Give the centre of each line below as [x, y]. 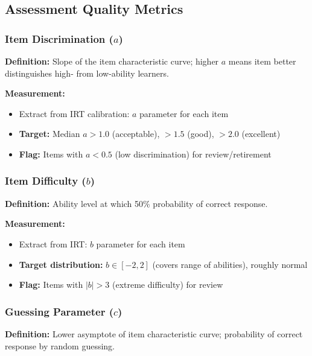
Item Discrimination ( [59, 38]
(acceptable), [136, 134]
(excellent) [261, 134]
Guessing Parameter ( [59, 311]
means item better [262, 61]
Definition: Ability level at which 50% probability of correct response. [136, 203]
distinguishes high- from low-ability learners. [87, 73]
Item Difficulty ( [46, 181]
